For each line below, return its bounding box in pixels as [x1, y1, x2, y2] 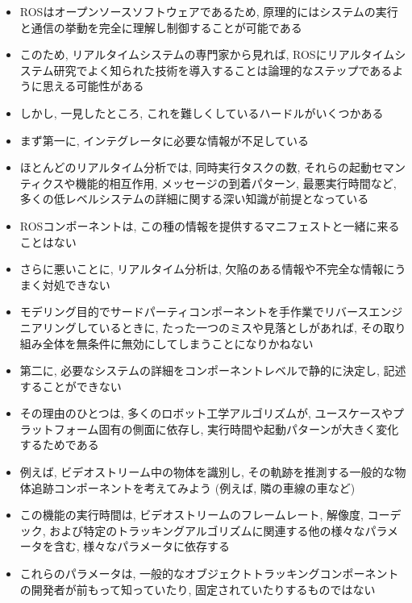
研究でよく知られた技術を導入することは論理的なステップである [53, 61, 393, 78]
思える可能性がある [42, 77, 144, 94]
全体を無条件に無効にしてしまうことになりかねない [42, 335, 314, 351]
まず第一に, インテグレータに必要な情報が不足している [19, 131, 309, 148]
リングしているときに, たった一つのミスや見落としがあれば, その [42, 318, 384, 335]
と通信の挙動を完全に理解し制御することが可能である [19, 19, 302, 35]
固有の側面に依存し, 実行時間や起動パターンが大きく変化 [98, 420, 399, 437]
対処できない [42, 276, 110, 293]
